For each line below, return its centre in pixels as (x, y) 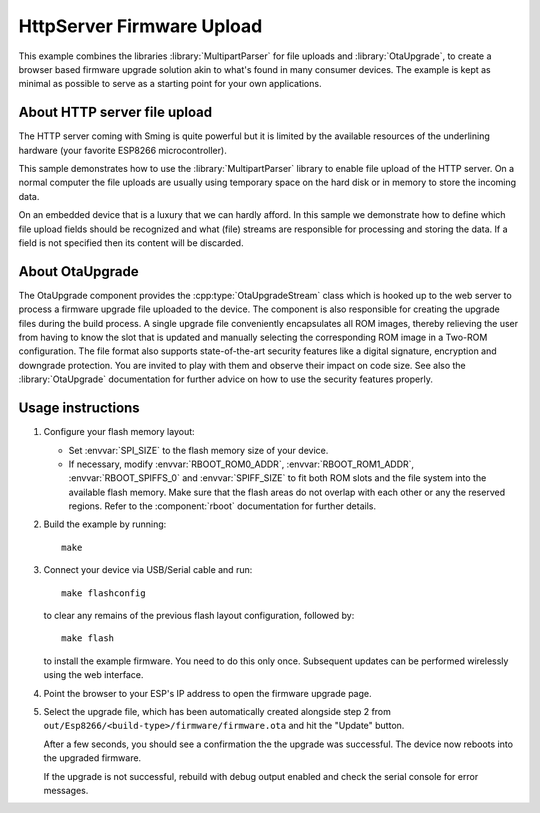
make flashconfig (103, 593)
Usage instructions (79, 408)
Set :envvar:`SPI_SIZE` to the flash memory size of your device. (198, 450)
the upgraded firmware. (92, 758)
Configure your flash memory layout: (119, 432)
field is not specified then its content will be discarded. (131, 242)
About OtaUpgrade (78, 271)
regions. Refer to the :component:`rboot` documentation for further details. (222, 506)
